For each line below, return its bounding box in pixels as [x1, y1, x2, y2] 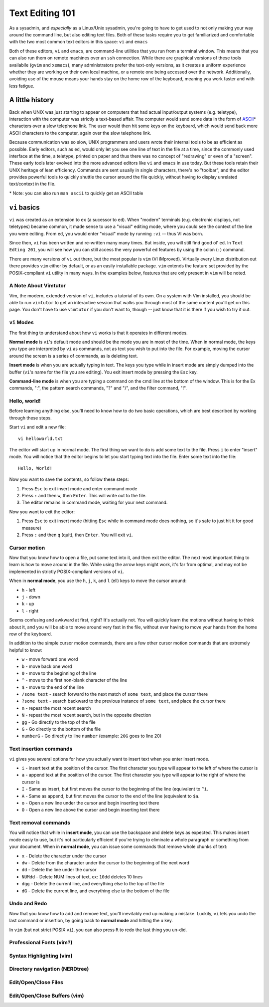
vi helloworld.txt [18, 435, 63, 441]
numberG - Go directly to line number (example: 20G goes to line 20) [21, 733, 162, 739]
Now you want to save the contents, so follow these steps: [9, 476, 129, 482]
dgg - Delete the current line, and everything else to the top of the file [21, 881, 164, 887]
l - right [21, 607, 38, 613]
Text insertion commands [9, 746, 73, 753]
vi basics [9, 203, 40, 211]
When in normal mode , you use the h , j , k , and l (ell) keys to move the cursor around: [9, 578, 187, 584]
